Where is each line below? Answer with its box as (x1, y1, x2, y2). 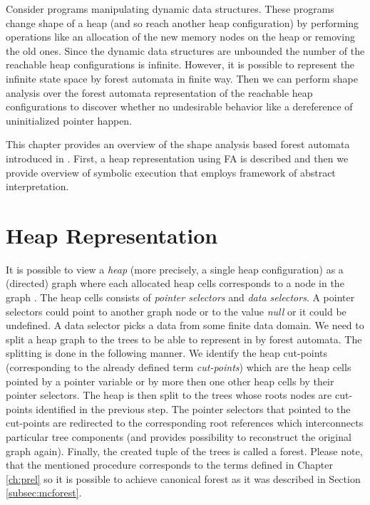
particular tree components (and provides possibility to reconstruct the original (6, 429, 351, 444)
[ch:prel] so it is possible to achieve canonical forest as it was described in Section (6, 471, 361, 486)
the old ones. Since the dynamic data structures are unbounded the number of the (6, 43, 365, 58)
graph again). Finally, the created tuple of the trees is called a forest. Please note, (6, 443, 363, 458)
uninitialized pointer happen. (6, 113, 133, 127)
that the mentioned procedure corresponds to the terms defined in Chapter (6, 457, 333, 472)
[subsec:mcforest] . (6, 485, 82, 500)
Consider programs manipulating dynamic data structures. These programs (6, 1, 334, 16)
